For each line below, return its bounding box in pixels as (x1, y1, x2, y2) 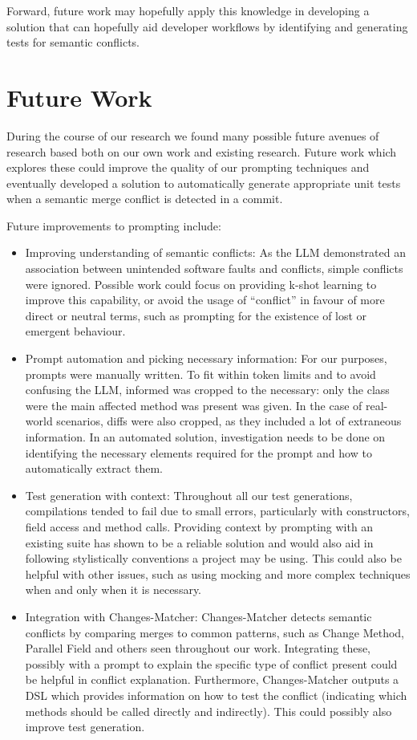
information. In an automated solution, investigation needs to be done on (25, 429, 386, 445)
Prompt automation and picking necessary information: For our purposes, (25, 350, 387, 367)
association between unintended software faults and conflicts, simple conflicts (25, 260, 403, 277)
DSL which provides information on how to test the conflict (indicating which (25, 686, 407, 703)
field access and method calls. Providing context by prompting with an (25, 518, 374, 535)
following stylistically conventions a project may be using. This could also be (25, 550, 402, 567)
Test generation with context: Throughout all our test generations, (25, 486, 353, 503)
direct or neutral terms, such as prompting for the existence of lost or (25, 307, 367, 323)
